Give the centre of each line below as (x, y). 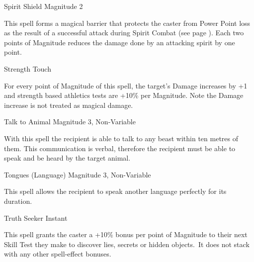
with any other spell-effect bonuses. (58, 254)
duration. (18, 201)
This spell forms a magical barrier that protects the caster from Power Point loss (127, 23)
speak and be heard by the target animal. (67, 158)
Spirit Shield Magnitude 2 (43, 6)
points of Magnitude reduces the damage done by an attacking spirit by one (120, 42)
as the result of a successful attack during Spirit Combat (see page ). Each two (124, 33)
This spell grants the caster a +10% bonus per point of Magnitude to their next (126, 234)
